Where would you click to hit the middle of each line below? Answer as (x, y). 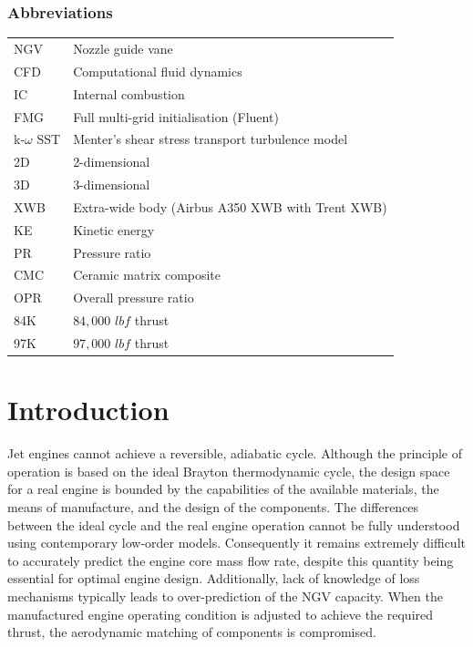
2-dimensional (112, 162)
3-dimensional (112, 185)
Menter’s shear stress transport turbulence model (211, 139)
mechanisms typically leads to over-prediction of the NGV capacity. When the (225, 596)
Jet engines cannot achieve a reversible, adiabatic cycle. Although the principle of (235, 453)
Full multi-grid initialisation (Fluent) (176, 116)
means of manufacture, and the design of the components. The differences (213, 506)
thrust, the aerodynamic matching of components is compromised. (192, 632)
